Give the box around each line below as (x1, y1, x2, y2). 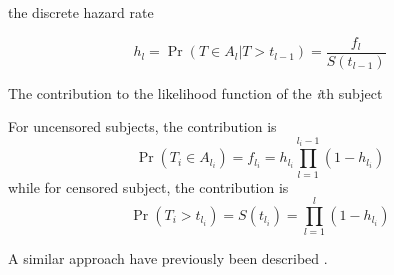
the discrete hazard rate (8, 2, 154, 22)
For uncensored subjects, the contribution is (8, 116, 277, 137)
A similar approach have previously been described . (8, 248, 328, 269)
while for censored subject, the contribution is (8, 176, 289, 197)
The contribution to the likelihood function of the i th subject (8, 82, 383, 103)
